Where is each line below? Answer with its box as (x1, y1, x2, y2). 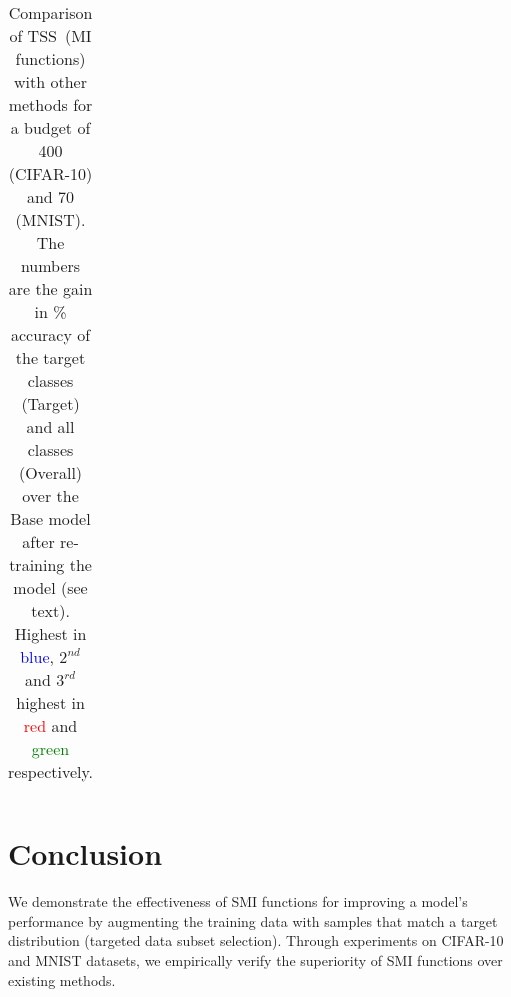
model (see (13, 576, 88, 599)
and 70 (26, 185, 75, 208)
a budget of (10, 116, 91, 139)
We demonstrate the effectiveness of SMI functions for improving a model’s (8, 891, 468, 912)
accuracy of (10, 323, 91, 346)
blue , (20, 645, 55, 668)
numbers (20, 254, 81, 277)
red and (23, 714, 78, 737)
